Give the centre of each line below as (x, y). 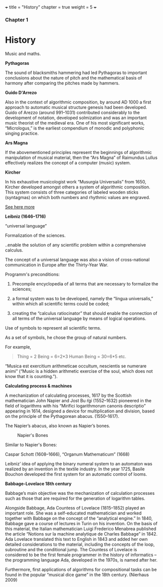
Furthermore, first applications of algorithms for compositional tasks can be (81, 569)
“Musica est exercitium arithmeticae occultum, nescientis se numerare (76, 366)
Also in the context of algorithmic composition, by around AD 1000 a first (78, 102)
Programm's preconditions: (32, 274)
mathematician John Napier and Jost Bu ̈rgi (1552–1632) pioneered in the (78, 400)
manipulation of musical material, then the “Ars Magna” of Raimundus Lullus (81, 157)
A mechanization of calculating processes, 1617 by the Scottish (68, 395)
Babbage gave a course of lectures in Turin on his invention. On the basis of (81, 523)
